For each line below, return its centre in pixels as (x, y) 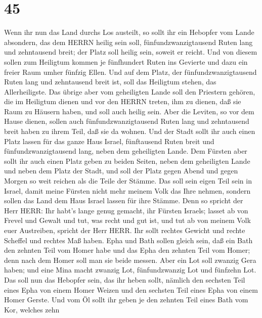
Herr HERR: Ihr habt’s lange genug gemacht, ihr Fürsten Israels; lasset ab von (126, 210)
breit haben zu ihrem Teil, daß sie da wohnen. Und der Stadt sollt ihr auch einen (130, 131)
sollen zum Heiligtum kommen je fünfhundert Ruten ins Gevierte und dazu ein (126, 61)
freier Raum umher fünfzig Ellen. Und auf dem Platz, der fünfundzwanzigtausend (130, 72)
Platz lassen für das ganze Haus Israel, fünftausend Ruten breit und (109, 141)
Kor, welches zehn (32, 309)
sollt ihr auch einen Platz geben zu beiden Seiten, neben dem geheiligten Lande (127, 161)
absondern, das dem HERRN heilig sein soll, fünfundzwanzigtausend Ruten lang (128, 42)
